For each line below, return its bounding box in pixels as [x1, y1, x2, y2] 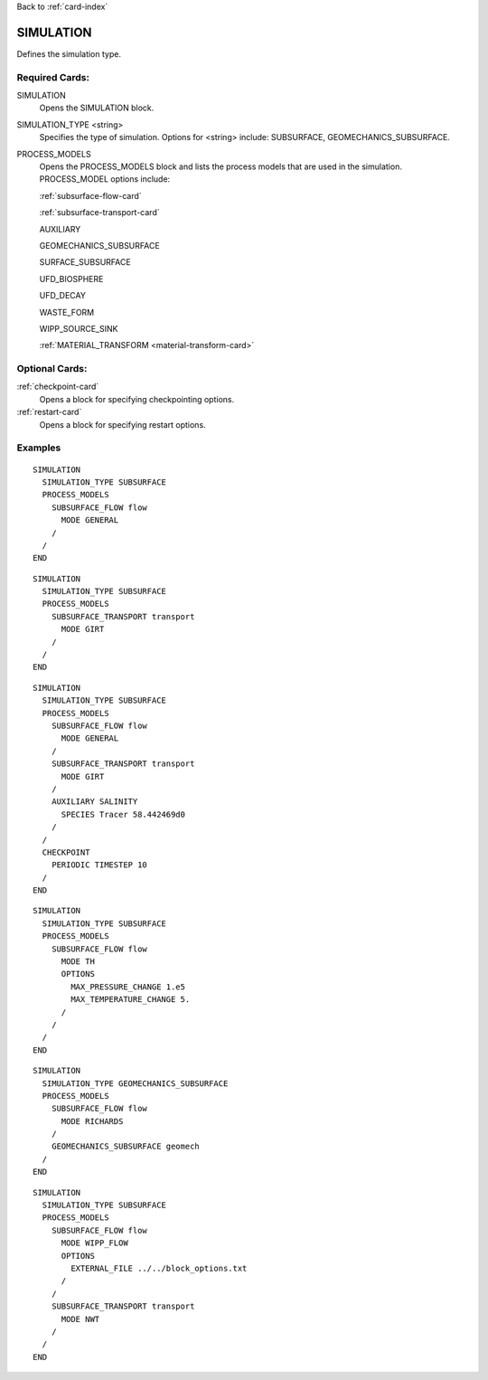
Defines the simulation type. [16, 48, 122, 59]
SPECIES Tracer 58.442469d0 [61, 809, 185, 819]
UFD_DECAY [39, 290, 86, 301]
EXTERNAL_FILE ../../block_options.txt [70, 1263, 248, 1273]
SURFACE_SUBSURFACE [39, 257, 131, 268]
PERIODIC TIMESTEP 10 [51, 860, 148, 870]
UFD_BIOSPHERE [39, 273, 104, 284]
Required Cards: [16, 71, 90, 83]
